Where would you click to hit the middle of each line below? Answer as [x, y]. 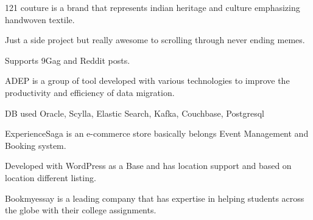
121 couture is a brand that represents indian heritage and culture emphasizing [153, 7]
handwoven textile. [40, 19]
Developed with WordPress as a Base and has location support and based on [148, 166]
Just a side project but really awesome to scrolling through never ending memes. [155, 40]
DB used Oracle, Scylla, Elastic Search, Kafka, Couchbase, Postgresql [135, 113]
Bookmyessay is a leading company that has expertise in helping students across [155, 198]
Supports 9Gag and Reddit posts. [68, 60]
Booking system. [36, 145]
